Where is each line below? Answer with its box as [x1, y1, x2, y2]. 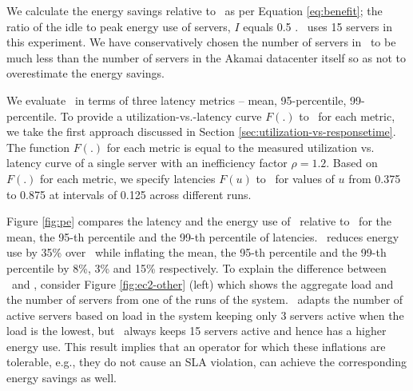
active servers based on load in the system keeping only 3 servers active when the [6, 306, 404, 323]
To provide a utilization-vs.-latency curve [60, 107, 262, 124]
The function [6, 138, 69, 155]
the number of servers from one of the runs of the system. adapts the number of [6, 291, 403, 308]
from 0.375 [348, 170, 401, 186]
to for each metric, [299, 107, 395, 124]
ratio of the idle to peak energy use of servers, [6, 18, 231, 34]
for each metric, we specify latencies [40, 170, 216, 186]
